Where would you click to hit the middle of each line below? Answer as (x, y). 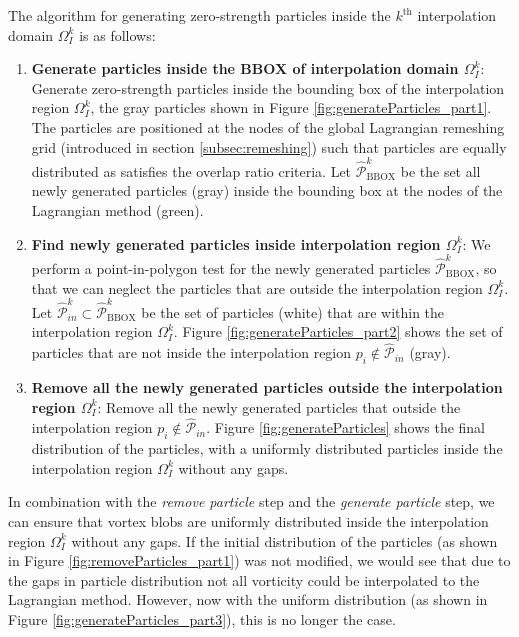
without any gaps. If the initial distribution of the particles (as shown (284, 540)
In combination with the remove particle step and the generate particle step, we (251, 501)
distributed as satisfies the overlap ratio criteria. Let (191, 170)
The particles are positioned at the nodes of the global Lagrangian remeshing (268, 126)
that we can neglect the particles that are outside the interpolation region (257, 287)
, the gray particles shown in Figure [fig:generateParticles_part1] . (291, 107)
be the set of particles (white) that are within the (293, 311)
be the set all (440, 170)
